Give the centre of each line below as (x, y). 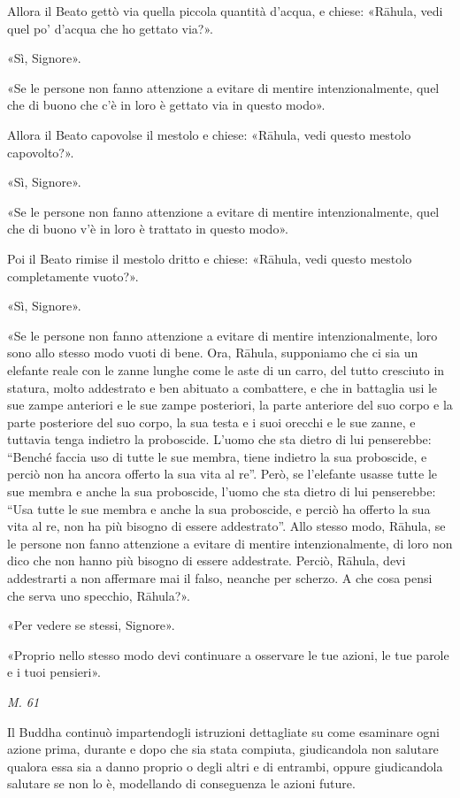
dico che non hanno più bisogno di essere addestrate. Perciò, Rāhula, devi (207, 560)
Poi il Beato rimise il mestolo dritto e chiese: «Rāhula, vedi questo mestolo (210, 258)
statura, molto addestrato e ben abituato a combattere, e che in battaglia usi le (222, 387)
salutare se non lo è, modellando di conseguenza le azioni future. (181, 783)
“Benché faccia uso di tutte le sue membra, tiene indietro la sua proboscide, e (217, 456)
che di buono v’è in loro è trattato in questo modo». (148, 229)
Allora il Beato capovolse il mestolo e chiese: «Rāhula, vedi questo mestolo (209, 134)
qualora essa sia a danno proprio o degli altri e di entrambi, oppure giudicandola (225, 766)
